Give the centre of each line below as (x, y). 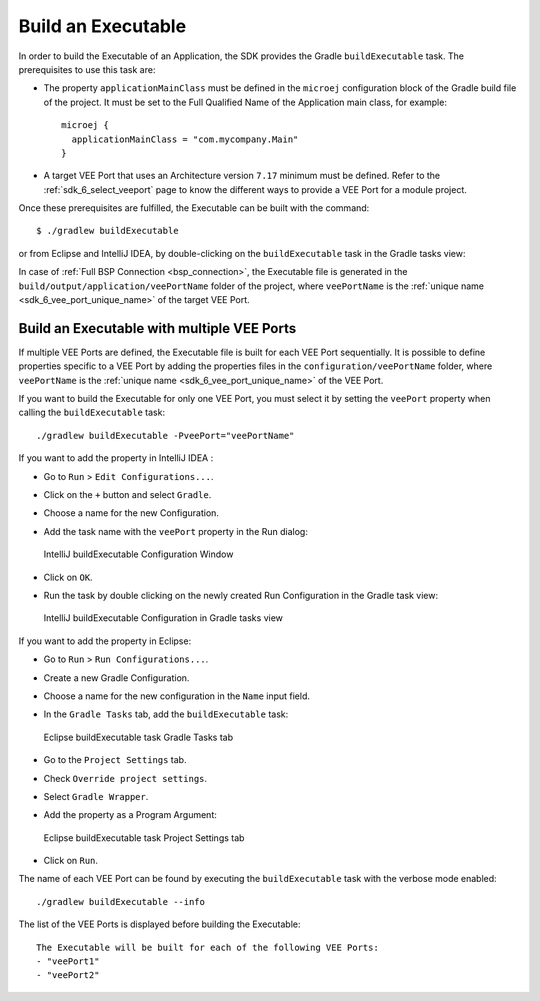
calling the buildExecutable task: (91, 412)
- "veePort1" (68, 961)
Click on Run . (71, 861)
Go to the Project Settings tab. (115, 760)
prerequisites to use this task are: (87, 69)
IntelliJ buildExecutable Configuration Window (138, 554)
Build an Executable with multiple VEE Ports (157, 328)
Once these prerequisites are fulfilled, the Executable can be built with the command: (194, 208)
